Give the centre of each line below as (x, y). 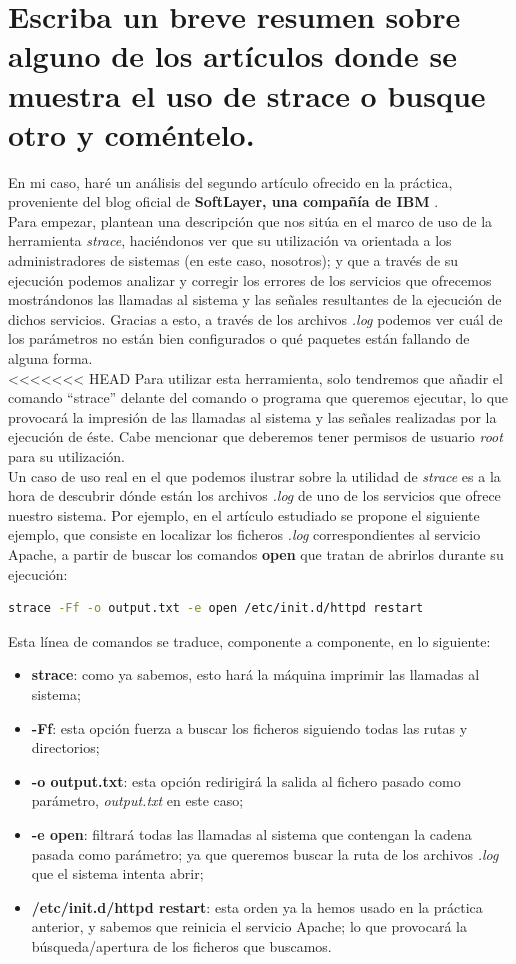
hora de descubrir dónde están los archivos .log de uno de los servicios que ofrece (254, 495)
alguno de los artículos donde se (232, 55)
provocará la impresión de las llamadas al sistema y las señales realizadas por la (252, 416)
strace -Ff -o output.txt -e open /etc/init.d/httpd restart (216, 608)
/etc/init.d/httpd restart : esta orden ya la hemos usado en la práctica (257, 906)
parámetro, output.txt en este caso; (137, 800)
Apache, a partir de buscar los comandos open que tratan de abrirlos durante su (256, 553)
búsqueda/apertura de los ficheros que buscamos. (181, 945)
